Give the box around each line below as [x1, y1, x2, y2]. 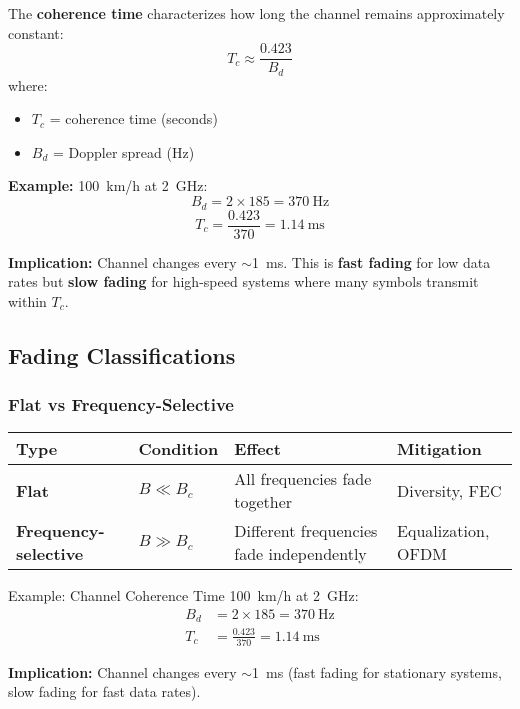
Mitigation [397, 437, 482, 461]
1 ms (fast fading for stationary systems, [252, 661, 502, 682]
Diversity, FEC [397, 478, 502, 502]
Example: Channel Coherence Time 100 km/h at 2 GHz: [8, 585, 359, 606]
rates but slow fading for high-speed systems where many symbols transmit [8, 271, 479, 292]
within [8, 290, 47, 311]
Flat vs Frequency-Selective [8, 392, 234, 417]
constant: [8, 22, 64, 43]
